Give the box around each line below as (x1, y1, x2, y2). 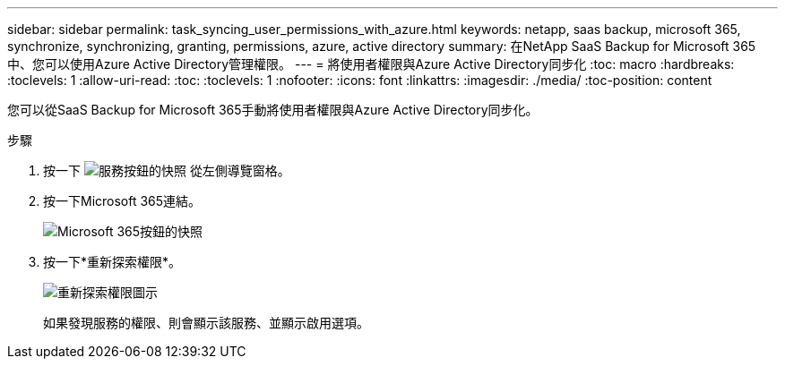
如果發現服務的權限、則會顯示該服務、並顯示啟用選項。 (43, 315, 369, 330)
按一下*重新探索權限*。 (43, 254, 182, 269)
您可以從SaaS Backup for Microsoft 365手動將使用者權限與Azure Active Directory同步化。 (7, 102, 539, 117)
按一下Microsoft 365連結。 (43, 193, 202, 209)
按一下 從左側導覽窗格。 (43, 163, 290, 178)
